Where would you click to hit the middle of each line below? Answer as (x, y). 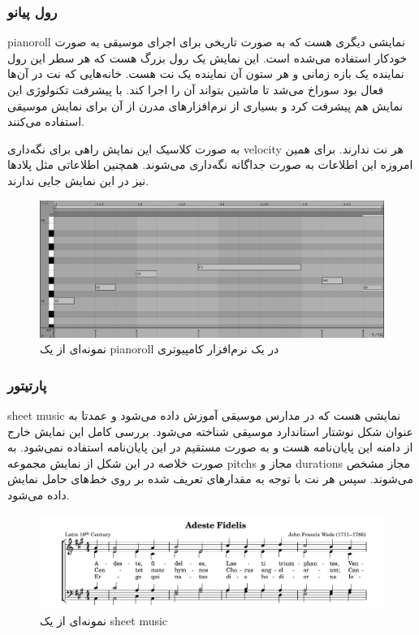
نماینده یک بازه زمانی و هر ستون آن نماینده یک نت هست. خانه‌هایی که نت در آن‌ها (206, 73)
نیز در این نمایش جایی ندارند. (78, 180)
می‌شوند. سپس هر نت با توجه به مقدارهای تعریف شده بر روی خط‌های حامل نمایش (210, 479)
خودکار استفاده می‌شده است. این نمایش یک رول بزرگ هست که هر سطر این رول (207, 57)
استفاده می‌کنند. (46, 121)
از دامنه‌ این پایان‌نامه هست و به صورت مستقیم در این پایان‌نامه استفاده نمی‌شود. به (210, 447)
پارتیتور (27, 384)
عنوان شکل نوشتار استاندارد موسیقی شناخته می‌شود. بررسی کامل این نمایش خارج (210, 431)
